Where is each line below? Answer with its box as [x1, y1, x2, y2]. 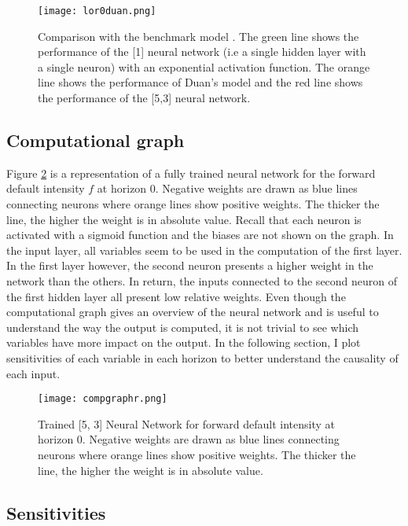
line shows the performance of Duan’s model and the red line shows [38, 74, 363, 90]
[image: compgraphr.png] [38, 393, 167, 405]
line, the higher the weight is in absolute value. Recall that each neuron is [6, 211, 362, 227]
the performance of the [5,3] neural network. [38, 90, 251, 106]
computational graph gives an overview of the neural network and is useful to [6, 303, 379, 320]
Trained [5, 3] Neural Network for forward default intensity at [38, 415, 335, 432]
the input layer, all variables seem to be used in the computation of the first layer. [6, 241, 402, 258]
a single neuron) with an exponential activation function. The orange [38, 58, 370, 75]
